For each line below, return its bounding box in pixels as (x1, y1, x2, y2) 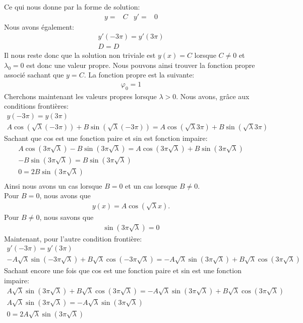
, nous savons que (39, 212, 94, 222)
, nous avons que (39, 190, 91, 201)
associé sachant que (4, 69, 64, 80)
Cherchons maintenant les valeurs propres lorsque (4, 91, 157, 101)
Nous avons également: (4, 21, 74, 32)
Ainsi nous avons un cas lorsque (4, 180, 102, 191)
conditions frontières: (4, 101, 69, 111)
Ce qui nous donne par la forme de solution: (4, 2, 140, 12)
